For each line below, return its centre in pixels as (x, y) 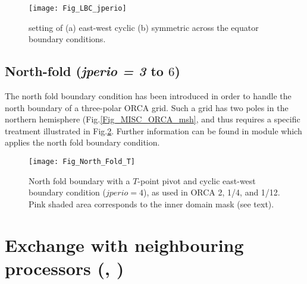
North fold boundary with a (79, 180)
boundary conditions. (67, 39)
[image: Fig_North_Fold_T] (82, 162)
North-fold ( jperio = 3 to (84, 71)
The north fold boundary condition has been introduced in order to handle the (148, 96)
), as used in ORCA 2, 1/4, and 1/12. (212, 192)
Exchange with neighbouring (124, 244)
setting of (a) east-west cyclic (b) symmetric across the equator (144, 27)
